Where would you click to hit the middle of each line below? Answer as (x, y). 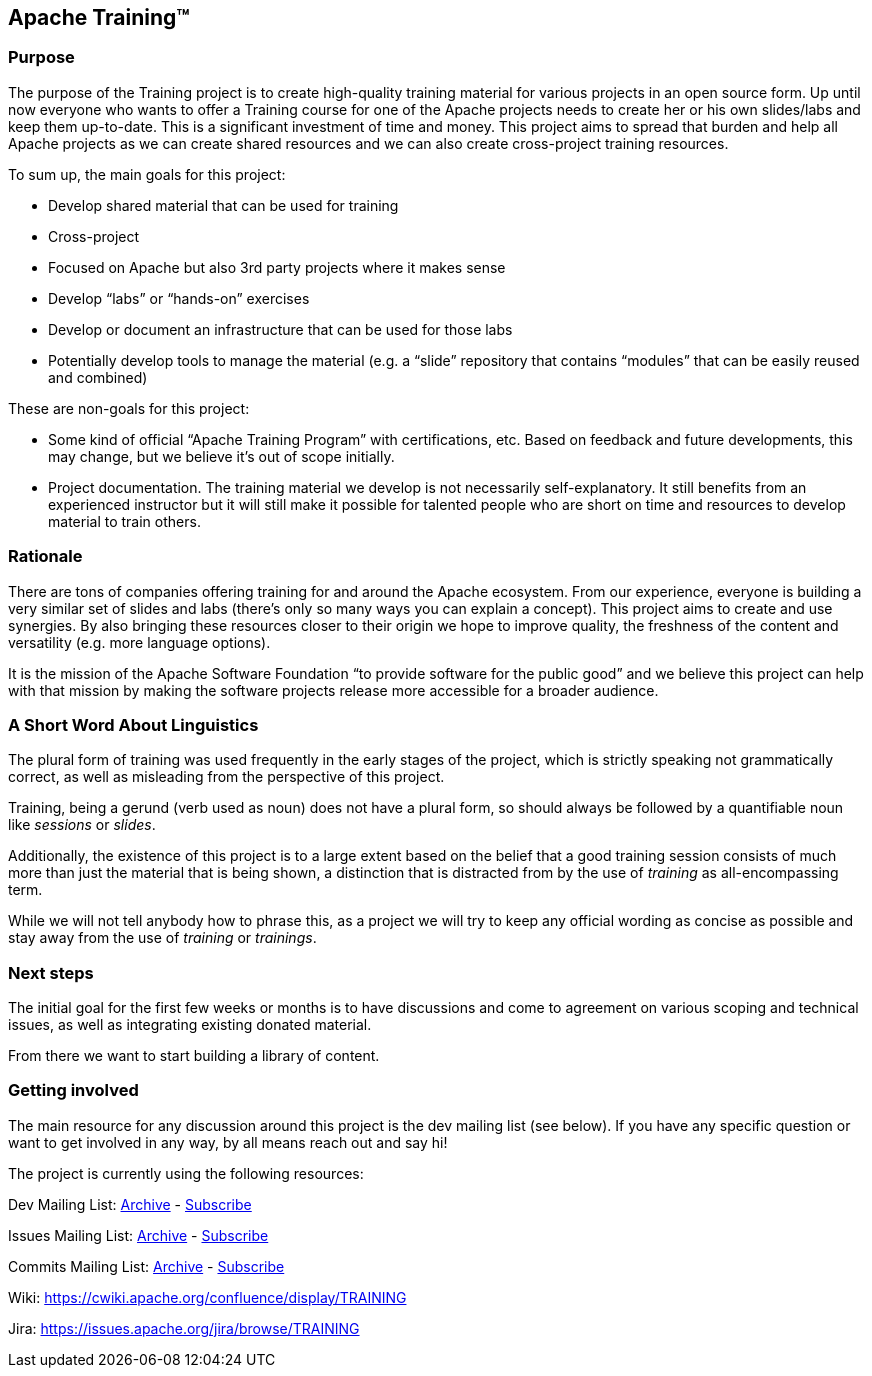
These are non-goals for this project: (129, 408)
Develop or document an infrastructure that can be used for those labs (280, 329)
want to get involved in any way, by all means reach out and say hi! (228, 1142)
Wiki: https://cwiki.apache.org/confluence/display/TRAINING (207, 1297)
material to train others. (124, 521)
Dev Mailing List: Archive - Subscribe (130, 1204)
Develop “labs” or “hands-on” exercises (179, 298)
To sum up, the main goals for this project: (147, 174)
